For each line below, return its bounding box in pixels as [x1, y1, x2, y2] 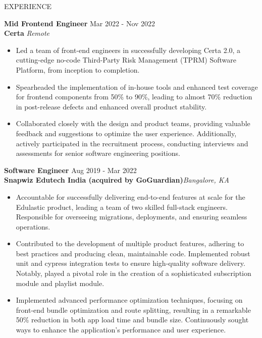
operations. [16, 221, 50, 232]
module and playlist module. [16, 277, 104, 288]
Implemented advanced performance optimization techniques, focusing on [16, 295, 243, 305]
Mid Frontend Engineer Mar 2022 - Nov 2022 [4, 18, 155, 28]
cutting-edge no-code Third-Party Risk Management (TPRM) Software [16, 54, 236, 65]
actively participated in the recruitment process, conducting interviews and [16, 138, 248, 148]
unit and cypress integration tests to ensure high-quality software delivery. [16, 258, 245, 268]
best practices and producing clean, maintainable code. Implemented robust [16, 248, 250, 258]
